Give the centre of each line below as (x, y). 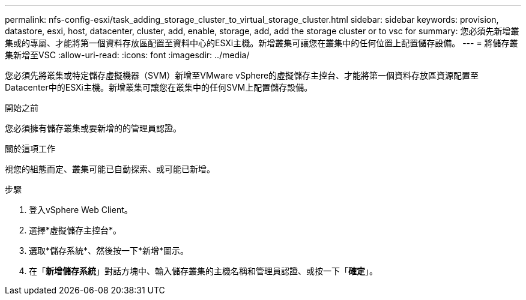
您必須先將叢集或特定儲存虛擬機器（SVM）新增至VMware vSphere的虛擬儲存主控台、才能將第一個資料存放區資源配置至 (242, 75)
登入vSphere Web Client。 (81, 210)
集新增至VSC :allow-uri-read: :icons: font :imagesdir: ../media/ (127, 55)
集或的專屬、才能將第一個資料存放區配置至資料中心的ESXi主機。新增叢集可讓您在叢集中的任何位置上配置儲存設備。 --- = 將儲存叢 (261, 43)
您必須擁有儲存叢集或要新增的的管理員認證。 (93, 128)
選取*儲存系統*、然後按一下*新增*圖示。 (109, 250)
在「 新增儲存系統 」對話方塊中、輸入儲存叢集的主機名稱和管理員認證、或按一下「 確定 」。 (203, 271)
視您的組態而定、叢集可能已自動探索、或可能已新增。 (110, 169)
